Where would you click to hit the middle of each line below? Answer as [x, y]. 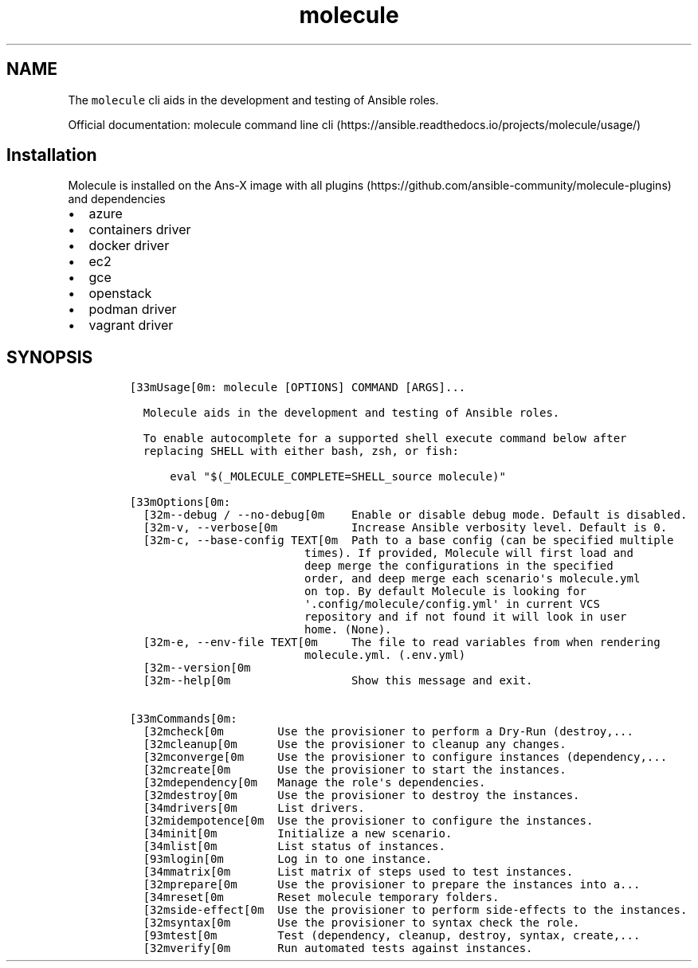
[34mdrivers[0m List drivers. [254, 808]
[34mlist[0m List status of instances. [294, 847]
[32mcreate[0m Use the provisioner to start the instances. [355, 770]
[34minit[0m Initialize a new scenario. [298, 834]
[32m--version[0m [197, 668]
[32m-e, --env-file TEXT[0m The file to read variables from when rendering [402, 643]
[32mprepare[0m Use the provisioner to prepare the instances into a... [392, 885]
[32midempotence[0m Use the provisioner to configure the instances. [368, 821]
